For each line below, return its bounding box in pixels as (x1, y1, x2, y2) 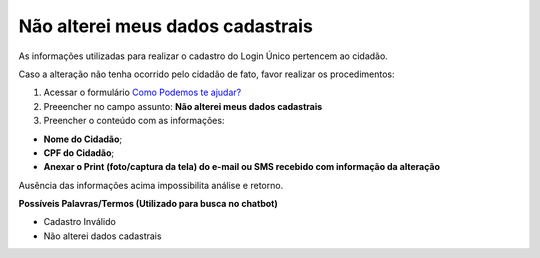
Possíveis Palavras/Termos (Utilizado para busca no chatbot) (18, 198, 279, 210)
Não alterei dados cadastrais (43, 230, 162, 242)
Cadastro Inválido (43, 216, 117, 228)
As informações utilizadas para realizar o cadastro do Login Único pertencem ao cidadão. (18, 50, 389, 62)
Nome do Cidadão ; (43, 133, 123, 145)
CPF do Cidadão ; (43, 146, 115, 159)
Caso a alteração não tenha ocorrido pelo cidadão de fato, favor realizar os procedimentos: (18, 68, 395, 80)
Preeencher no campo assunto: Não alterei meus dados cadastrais (43, 100, 323, 112)
